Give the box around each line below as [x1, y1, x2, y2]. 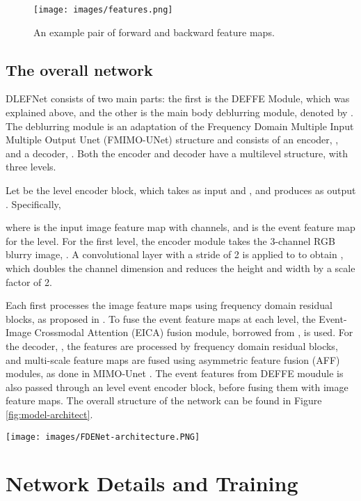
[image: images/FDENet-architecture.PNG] [6, 431, 200, 442]
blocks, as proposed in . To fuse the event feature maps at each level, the [6, 311, 316, 326]
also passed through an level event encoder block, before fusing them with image [6, 379, 348, 394]
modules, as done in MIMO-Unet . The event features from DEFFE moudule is [6, 366, 344, 381]
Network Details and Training [6, 469, 298, 498]
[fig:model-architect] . [6, 406, 93, 421]
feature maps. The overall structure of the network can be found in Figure [6, 393, 322, 408]
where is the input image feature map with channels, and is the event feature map [6, 220, 355, 234]
